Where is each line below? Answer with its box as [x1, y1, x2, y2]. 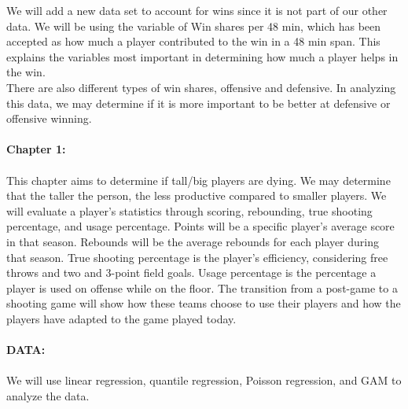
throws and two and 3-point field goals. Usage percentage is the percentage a [6, 264, 377, 281]
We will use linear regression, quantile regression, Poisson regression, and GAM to [6, 372, 402, 389]
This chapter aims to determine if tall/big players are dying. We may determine [6, 171, 391, 188]
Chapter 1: [6, 141, 66, 157]
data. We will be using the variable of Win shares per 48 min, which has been [6, 17, 381, 34]
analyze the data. [6, 387, 90, 403]
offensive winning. [6, 110, 92, 127]
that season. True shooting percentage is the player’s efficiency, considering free [6, 249, 388, 265]
